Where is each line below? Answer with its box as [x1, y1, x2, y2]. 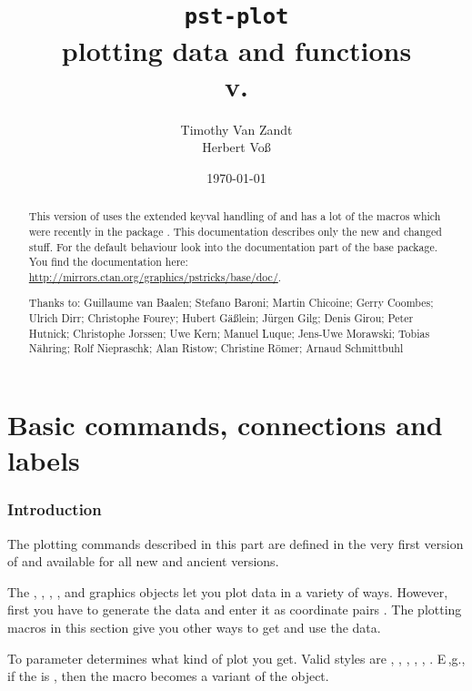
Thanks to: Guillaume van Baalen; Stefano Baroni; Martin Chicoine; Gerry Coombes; [28, 295, 434, 310]
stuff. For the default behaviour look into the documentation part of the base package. [28, 239, 438, 254]
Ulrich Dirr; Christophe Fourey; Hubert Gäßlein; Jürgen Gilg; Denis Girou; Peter [28, 310, 414, 326]
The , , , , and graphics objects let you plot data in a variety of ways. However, [7, 582, 448, 601]
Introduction [7, 498, 102, 521]
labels [7, 442, 80, 479]
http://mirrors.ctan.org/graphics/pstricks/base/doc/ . [28, 269, 282, 284]
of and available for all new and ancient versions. [7, 552, 279, 571]
